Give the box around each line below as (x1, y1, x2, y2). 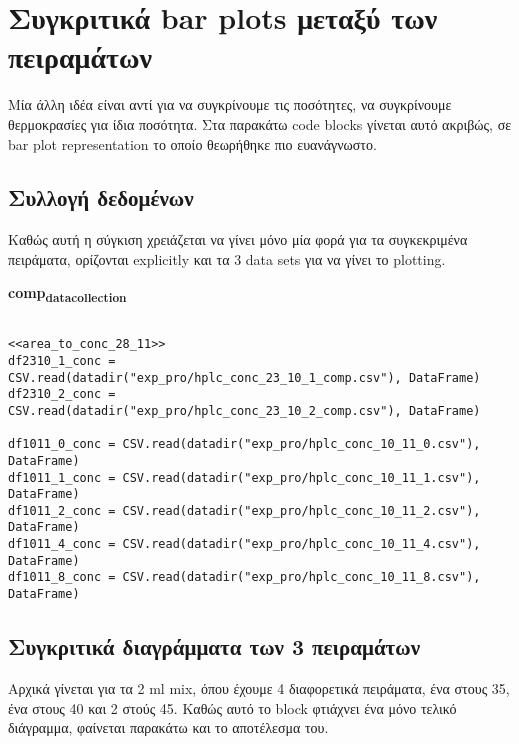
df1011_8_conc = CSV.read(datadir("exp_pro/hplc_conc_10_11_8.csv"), (8, 570, 481, 585)
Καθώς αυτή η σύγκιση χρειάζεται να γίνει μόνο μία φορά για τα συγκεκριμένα (8, 229, 468, 250)
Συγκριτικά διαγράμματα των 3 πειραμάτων (8, 631, 421, 662)
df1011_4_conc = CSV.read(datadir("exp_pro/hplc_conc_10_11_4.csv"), (8, 537, 481, 552)
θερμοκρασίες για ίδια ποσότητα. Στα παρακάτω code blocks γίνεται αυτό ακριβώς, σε (8, 113, 512, 134)
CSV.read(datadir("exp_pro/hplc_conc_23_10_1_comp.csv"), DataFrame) (8, 370, 481, 385)
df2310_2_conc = (8, 387, 116, 402)
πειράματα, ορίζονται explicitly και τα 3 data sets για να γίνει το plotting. (8, 248, 446, 269)
